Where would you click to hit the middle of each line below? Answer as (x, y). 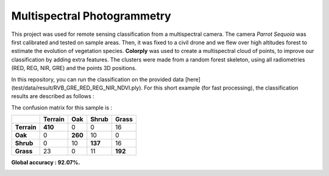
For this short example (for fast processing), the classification (221, 88)
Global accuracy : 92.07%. (46, 163)
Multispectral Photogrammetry (91, 16)
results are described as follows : (53, 96)
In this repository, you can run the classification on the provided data (97, 79)
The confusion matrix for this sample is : (62, 107)
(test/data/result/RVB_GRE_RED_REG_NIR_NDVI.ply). (77, 88)
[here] (193, 79)
